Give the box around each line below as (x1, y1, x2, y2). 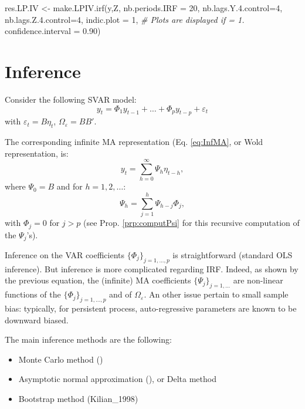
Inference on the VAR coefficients (5, 249, 125, 261)
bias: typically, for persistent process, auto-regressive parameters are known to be (5, 302, 297, 315)
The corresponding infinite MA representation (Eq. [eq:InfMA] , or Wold (5, 136, 263, 148)
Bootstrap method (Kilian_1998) (18, 392, 138, 404)
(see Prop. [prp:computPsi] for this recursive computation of (83, 217, 300, 229)
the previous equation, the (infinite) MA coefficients (5, 274, 191, 286)
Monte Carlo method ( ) (18, 353, 103, 365)
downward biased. (5, 313, 69, 326)
